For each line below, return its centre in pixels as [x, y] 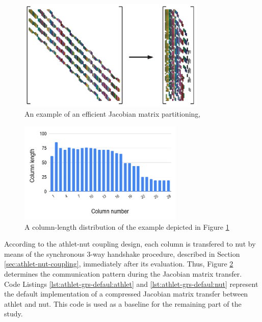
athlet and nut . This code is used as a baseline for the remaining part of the [123, 303]
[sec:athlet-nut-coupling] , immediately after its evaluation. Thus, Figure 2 [119, 264]
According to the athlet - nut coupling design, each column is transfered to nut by [130, 244]
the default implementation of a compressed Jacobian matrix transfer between [126, 294]
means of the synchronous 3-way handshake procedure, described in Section [122, 253]
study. [14, 314]
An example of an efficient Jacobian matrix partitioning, [113, 113]
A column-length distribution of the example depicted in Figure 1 [127, 226]
